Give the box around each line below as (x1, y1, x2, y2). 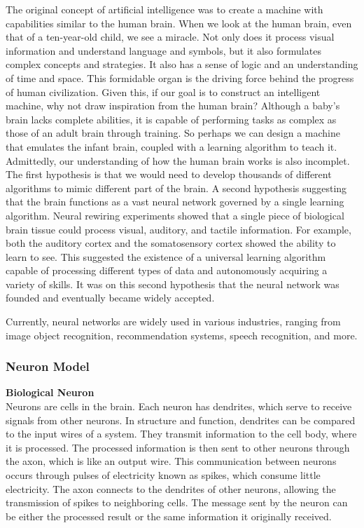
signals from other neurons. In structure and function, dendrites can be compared (6, 412, 356, 427)
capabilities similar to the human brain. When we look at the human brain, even (6, 15, 352, 30)
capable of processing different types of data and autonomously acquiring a (6, 263, 328, 278)
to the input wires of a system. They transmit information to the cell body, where (6, 426, 357, 441)
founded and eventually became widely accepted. (6, 290, 215, 305)
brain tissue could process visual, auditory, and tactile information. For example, (6, 222, 351, 236)
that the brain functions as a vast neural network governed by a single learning (6, 194, 344, 209)
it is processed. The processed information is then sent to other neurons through (6, 440, 350, 454)
